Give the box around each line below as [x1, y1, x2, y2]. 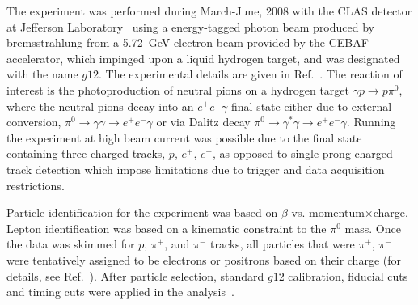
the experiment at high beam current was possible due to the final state [6, 129, 362, 146]
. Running [346, 113, 396, 130]
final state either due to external [231, 97, 392, 114]
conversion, [6, 113, 61, 130]
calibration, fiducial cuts [288, 267, 408, 284]
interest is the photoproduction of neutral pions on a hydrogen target [6, 81, 349, 98]
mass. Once [344, 219, 401, 236]
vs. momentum [291, 204, 365, 221]
